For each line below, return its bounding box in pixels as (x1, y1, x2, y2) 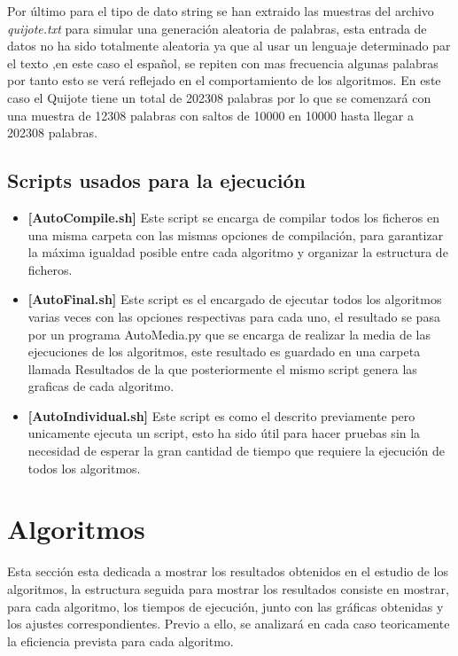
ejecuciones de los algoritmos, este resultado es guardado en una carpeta (27, 342, 421, 361)
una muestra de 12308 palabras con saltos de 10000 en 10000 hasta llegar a (7, 105, 414, 124)
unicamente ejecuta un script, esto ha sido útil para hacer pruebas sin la (27, 424, 421, 442)
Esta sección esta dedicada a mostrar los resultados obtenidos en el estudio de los (7, 562, 449, 581)
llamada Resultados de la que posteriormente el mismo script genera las (27, 359, 417, 378)
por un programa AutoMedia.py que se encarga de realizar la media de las (27, 324, 431, 343)
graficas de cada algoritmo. (27, 377, 175, 395)
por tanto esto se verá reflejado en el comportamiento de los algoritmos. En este (7, 71, 441, 90)
